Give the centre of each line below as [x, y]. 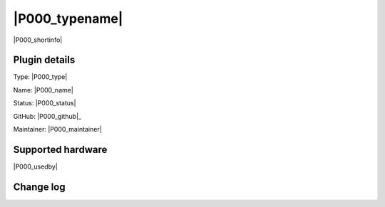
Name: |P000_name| [43, 90]
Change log [39, 187]
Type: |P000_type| [40, 77]
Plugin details [44, 60]
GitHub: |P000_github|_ [47, 116]
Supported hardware [60, 149]
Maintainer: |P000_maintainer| [58, 129]
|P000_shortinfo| [38, 40]
